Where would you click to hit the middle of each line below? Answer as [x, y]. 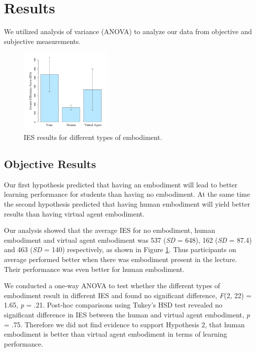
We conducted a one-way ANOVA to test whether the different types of [112, 286]
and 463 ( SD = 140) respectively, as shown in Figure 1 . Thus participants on [120, 249]
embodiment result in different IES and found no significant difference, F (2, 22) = [128, 295]
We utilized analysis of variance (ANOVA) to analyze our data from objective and [128, 31]
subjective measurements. [42, 41]
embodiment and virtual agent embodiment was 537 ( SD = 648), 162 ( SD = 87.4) [128, 240]
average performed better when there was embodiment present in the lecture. [121, 259]
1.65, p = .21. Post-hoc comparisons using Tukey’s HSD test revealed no [113, 305]
